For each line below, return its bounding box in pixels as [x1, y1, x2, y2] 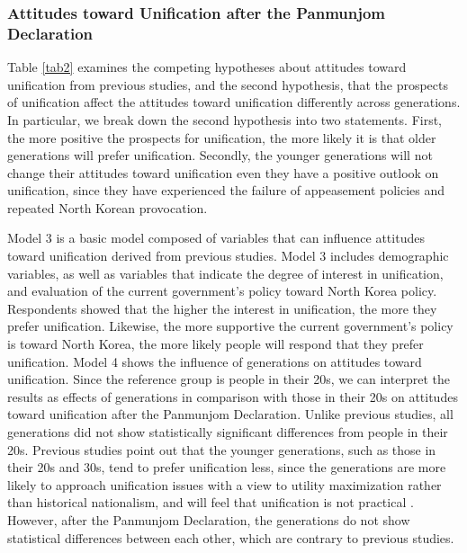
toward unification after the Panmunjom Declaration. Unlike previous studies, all [7, 405, 454, 424]
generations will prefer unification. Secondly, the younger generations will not [7, 146, 433, 165]
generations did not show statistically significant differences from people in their [7, 423, 448, 442]
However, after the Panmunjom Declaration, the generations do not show [7, 510, 410, 529]
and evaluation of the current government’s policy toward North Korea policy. [7, 281, 437, 300]
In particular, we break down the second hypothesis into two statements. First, [7, 110, 443, 129]
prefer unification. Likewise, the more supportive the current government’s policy [7, 317, 454, 335]
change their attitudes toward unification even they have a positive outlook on [7, 163, 439, 182]
